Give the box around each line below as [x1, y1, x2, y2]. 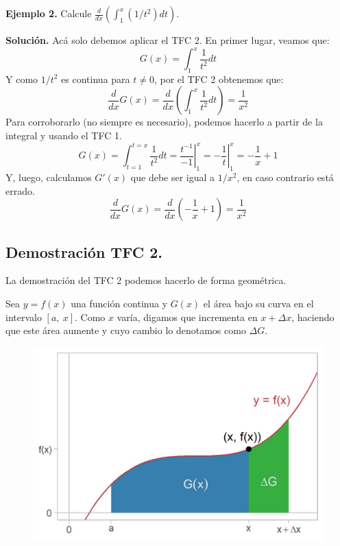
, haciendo [291, 309, 335, 324]
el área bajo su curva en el [203, 296, 314, 310]
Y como [5, 71, 38, 86]
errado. [5, 183, 35, 198]
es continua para [61, 71, 130, 86]
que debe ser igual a [130, 169, 215, 184]
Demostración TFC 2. [5, 241, 162, 262]
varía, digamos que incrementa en [117, 309, 258, 324]
